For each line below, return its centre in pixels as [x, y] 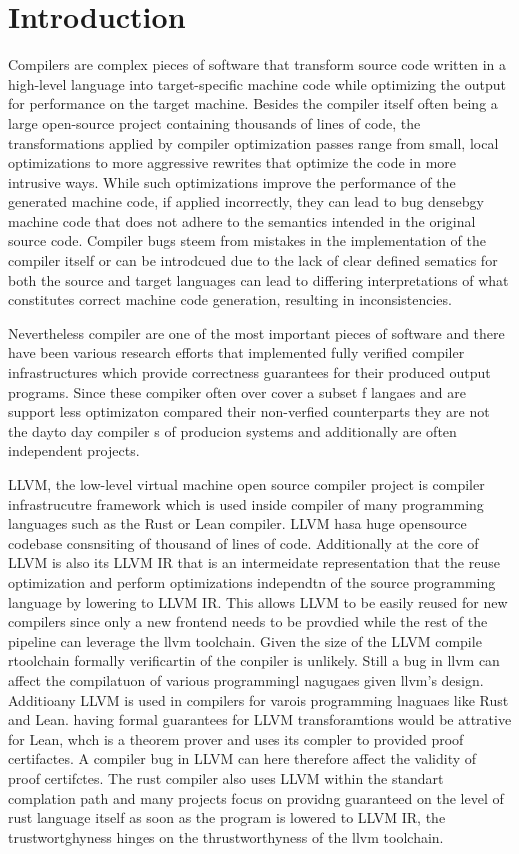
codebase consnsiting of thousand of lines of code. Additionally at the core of [243, 542]
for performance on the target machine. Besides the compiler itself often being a [253, 103]
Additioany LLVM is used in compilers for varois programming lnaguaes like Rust [258, 699]
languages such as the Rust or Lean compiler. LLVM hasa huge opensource [237, 523]
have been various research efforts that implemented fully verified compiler [236, 352]
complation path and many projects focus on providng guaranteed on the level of [256, 797]
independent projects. [74, 450]
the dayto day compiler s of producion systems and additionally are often [232, 430]
